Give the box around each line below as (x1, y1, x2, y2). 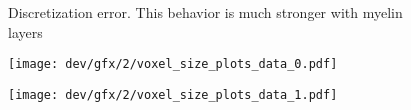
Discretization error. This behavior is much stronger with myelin (8, 2, 403, 22)
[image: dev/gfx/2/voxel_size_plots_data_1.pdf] (8, 87, 338, 102)
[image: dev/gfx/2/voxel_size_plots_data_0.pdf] (8, 57, 338, 72)
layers (8, 21, 43, 42)
